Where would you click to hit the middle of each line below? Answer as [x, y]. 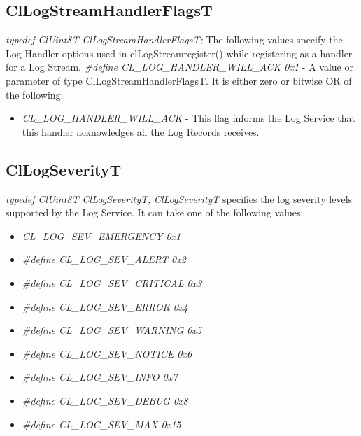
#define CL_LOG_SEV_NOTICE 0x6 [107, 353]
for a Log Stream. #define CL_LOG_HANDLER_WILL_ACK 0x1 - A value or [179, 67]
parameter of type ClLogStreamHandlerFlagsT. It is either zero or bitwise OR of [179, 80]
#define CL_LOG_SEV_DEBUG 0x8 [105, 400]
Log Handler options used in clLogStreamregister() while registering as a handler [179, 53]
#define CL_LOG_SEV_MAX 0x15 [101, 424]
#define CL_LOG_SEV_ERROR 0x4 [105, 306]
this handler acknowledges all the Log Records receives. [141, 131]
